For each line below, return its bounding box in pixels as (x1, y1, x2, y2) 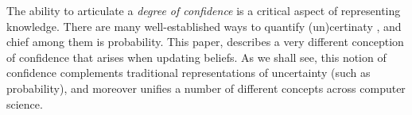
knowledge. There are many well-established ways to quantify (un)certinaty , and (6, 17, 402, 34)
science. (6, 95, 43, 112)
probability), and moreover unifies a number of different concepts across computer (6, 79, 406, 96)
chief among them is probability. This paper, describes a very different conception (6, 33, 404, 50)
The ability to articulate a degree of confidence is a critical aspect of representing (6, 2, 401, 18)
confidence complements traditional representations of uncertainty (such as (6, 64, 371, 81)
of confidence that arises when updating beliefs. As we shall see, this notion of (6, 48, 387, 65)
